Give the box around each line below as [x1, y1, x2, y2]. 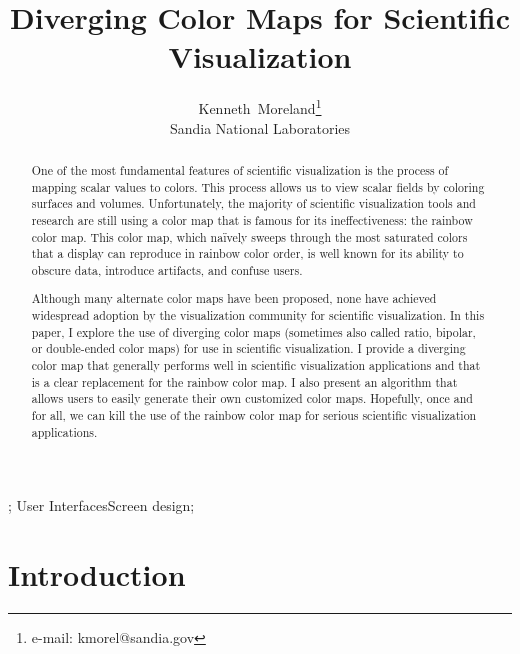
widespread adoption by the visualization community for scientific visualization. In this [31, 307, 485, 324]
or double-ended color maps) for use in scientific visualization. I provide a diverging [31, 340, 466, 357]
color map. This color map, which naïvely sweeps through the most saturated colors [31, 228, 468, 245]
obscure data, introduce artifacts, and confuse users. [31, 261, 303, 278]
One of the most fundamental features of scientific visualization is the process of [31, 161, 449, 178]
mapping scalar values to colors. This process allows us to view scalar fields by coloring [31, 178, 485, 195]
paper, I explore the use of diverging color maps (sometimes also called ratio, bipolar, [31, 323, 476, 340]
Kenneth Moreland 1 [198, 95, 322, 118]
